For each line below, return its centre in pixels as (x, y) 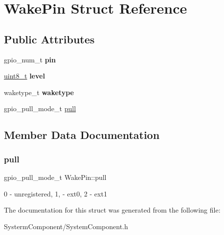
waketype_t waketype (39, 92)
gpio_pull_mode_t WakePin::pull (55, 177)
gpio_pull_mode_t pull (40, 108)
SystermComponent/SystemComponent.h (66, 226)
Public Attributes (49, 39)
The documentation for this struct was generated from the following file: (112, 210)
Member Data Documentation (82, 135)
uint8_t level (24, 76)
